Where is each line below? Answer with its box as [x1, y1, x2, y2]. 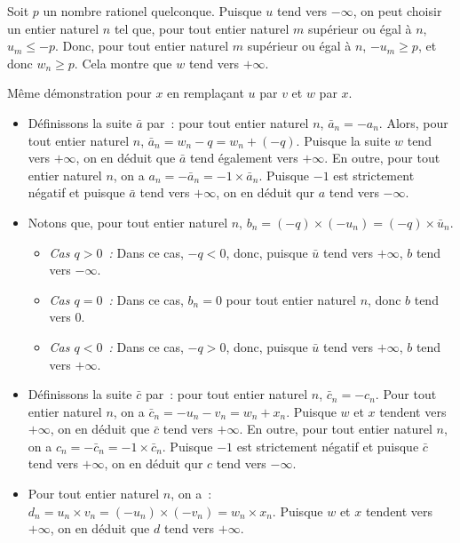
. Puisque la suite [296, 131, 391, 149]
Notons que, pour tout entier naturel [28, 212, 228, 231]
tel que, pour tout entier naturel [114, 19, 289, 37]
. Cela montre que [74, 53, 172, 72]
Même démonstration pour [7, 84, 152, 102]
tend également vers [189, 148, 298, 167]
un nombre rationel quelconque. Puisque [43, 2, 262, 20]
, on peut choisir [353, 2, 442, 20]
